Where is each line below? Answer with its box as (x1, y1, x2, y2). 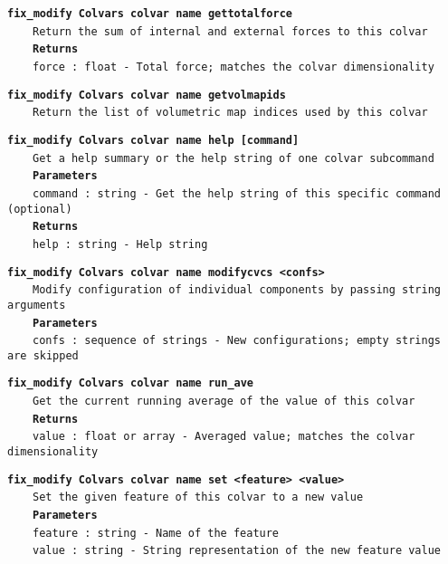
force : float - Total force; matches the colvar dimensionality (33, 60, 434, 73)
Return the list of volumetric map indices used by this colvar (33, 106, 428, 119)
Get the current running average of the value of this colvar (33, 395, 415, 408)
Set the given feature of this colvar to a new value (33, 491, 364, 504)
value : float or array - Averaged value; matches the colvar (33, 430, 415, 444)
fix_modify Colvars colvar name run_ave (7, 377, 254, 390)
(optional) (7, 202, 72, 215)
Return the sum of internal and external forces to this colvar (33, 24, 428, 38)
